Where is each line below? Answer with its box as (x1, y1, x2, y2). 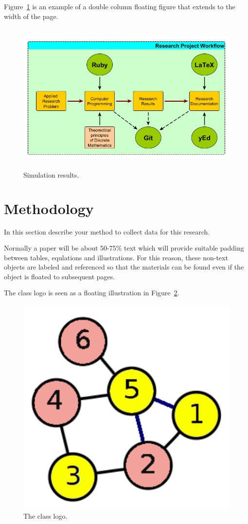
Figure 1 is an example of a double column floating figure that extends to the (4, 1, 235, 11)
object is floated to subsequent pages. (4, 271, 115, 281)
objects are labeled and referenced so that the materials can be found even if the (4, 262, 244, 272)
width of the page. (4, 11, 58, 21)
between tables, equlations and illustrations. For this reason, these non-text (4, 252, 228, 262)
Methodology (4, 198, 94, 218)
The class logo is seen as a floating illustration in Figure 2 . (4, 288, 179, 298)
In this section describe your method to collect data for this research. (4, 226, 210, 236)
